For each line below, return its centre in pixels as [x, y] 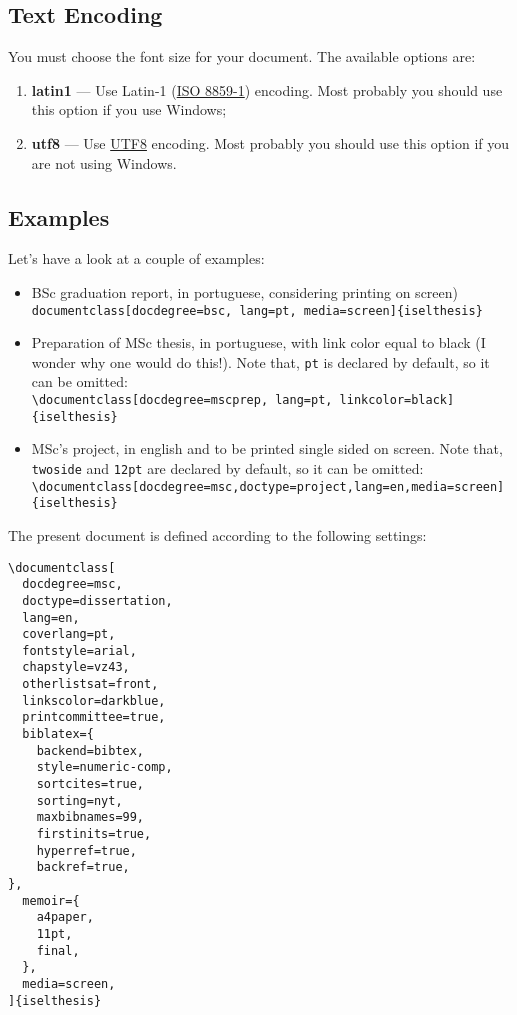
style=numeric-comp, [104, 767]
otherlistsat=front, [90, 684]
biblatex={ [58, 734]
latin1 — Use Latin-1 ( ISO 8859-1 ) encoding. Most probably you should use [267, 89]
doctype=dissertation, [97, 600]
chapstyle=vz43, [76, 667]
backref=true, [83, 867]
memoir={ [51, 900]
